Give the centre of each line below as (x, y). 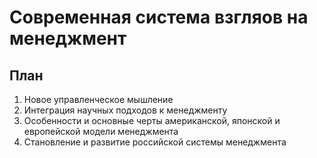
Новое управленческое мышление (98, 99)
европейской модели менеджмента (101, 131)
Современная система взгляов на (159, 17)
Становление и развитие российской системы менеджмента (155, 142)
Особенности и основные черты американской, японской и (152, 120)
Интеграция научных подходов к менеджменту (125, 110)
